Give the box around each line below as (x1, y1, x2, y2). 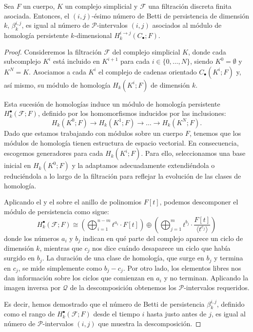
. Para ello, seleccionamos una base (141, 148, 246, 158)
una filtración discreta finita (148, 1, 232, 11)
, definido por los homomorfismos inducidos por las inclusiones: (38, 108, 226, 118)
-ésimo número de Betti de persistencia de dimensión (92, 10, 250, 20)
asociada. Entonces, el (4, 10, 70, 20)
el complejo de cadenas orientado (98, 66, 197, 76)
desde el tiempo (93, 309, 140, 319)
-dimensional (74, 30, 112, 40)
